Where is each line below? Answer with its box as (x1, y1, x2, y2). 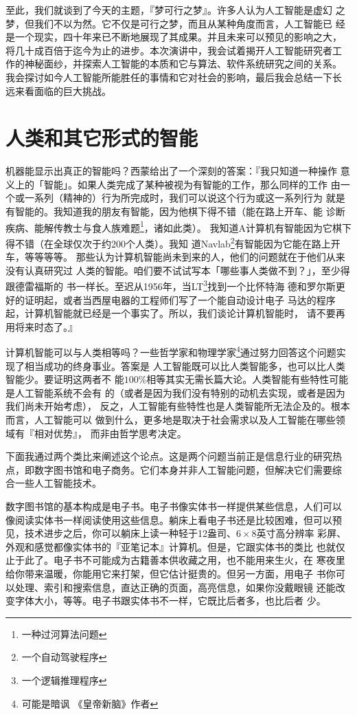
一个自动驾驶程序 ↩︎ (21, 650, 107, 664)
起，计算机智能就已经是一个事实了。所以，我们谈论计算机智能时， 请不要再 (5, 306, 345, 320)
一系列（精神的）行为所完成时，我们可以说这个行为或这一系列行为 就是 (24, 190, 345, 205)
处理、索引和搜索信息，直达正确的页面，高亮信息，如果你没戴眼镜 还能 (14, 580, 336, 594)
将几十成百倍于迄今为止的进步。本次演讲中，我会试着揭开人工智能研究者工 (5, 43, 342, 57)
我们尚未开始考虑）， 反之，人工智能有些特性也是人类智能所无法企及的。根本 (5, 399, 350, 413)
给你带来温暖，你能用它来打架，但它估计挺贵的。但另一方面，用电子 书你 (5, 566, 336, 580)
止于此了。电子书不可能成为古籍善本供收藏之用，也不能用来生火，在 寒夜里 (5, 553, 345, 567)
